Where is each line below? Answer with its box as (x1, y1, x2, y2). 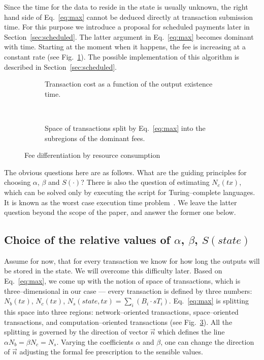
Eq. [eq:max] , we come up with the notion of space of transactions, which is (4, 275, 241, 286)
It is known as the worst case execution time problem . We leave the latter (4, 197, 237, 207)
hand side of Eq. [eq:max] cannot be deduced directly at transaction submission (4, 11, 253, 22)
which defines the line (157, 326, 225, 337)
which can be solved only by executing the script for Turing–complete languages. (4, 186, 255, 197)
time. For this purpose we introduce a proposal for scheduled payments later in (4, 21, 250, 32)
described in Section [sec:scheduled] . (4, 61, 117, 72)
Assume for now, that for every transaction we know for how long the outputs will (4, 255, 260, 266)
